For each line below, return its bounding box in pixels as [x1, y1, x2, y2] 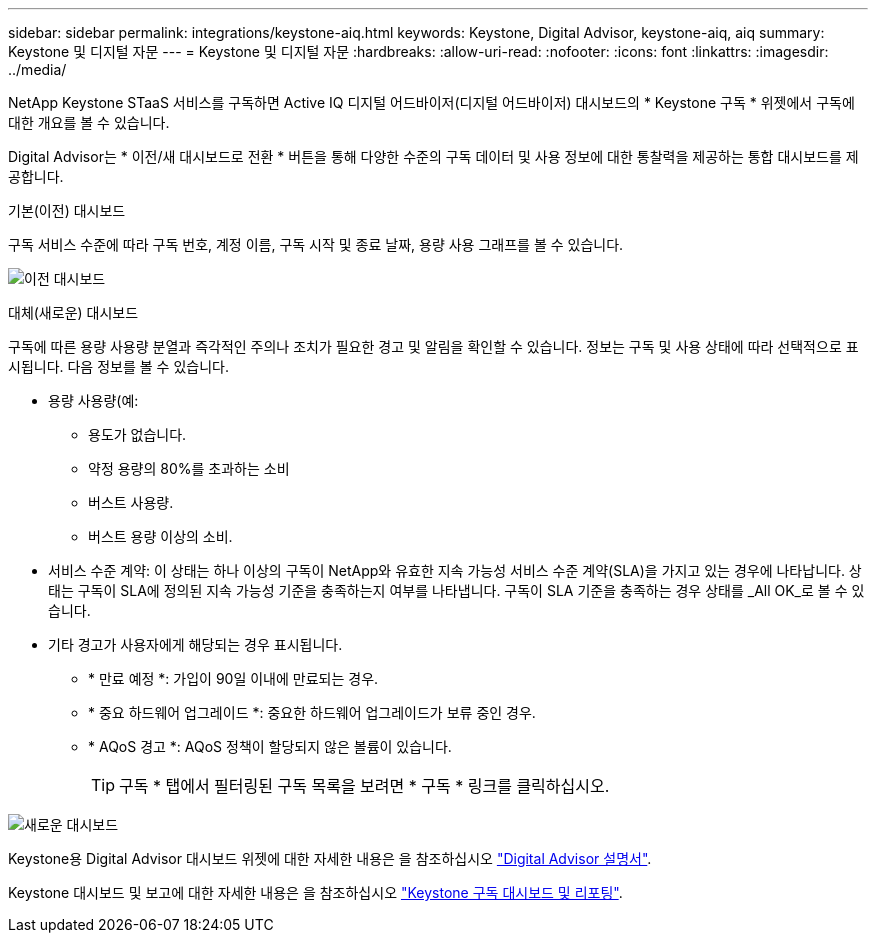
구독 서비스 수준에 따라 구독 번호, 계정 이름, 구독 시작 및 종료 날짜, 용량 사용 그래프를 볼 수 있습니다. [8, 236, 624, 253]
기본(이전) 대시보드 [8, 202, 126, 219]
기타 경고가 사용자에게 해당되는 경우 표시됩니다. [48, 636, 343, 653]
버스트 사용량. [88, 494, 174, 511]
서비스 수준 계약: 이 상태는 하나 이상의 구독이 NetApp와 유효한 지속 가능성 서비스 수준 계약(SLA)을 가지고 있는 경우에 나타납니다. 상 [48, 562, 862, 579]
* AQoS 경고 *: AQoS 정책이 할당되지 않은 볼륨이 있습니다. [88, 738, 452, 755]
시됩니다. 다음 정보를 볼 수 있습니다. [8, 358, 229, 375]
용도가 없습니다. [88, 426, 187, 443]
